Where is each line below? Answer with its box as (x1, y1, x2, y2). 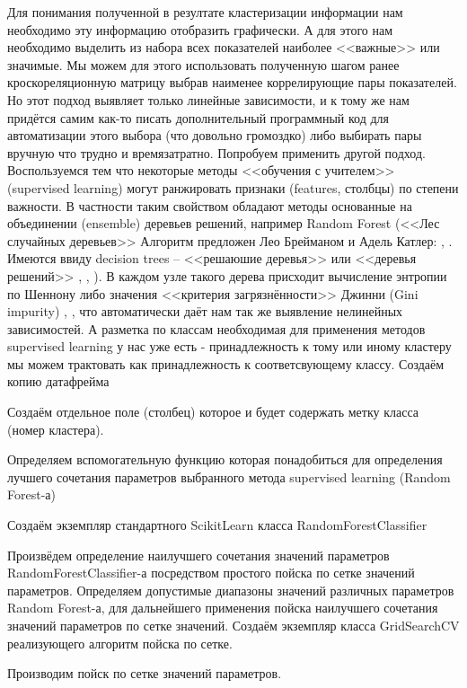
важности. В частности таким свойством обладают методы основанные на (7, 196, 412, 215)
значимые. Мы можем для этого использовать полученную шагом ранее (7, 55, 400, 74)
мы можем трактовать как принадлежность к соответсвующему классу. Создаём (7, 354, 445, 373)
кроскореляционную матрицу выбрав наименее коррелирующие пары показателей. (7, 73, 457, 92)
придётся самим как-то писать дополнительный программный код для (7, 108, 390, 127)
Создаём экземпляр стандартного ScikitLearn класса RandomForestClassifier (7, 516, 427, 534)
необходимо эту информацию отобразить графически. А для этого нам (7, 20, 393, 39)
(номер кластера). (7, 419, 104, 438)
